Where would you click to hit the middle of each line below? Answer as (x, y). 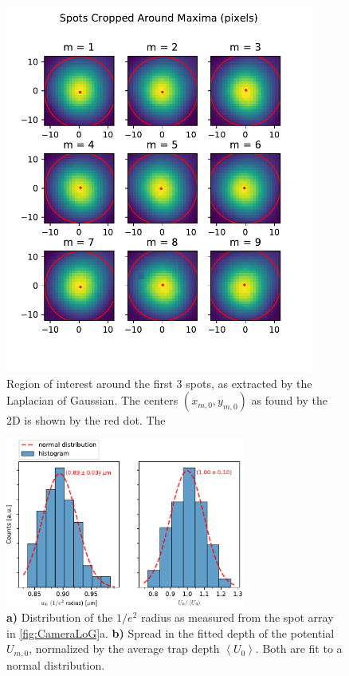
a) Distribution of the (60, 617)
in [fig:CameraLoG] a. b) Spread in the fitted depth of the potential (171, 633)
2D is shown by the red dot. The (86, 420)
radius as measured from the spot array (237, 617)
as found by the (289, 400)
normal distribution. (56, 664)
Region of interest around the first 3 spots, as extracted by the (159, 383)
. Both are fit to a (299, 648)
